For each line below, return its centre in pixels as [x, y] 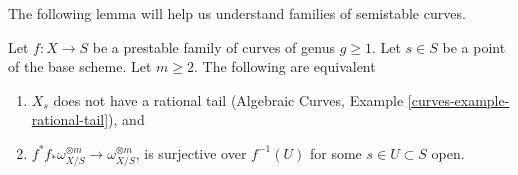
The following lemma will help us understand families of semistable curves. [237, 13]
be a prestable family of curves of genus [213, 46]
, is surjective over [191, 152]
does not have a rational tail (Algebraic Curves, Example [228, 99]
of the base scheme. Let [80, 66]
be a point [474, 46]
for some [335, 152]
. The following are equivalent [285, 66]
